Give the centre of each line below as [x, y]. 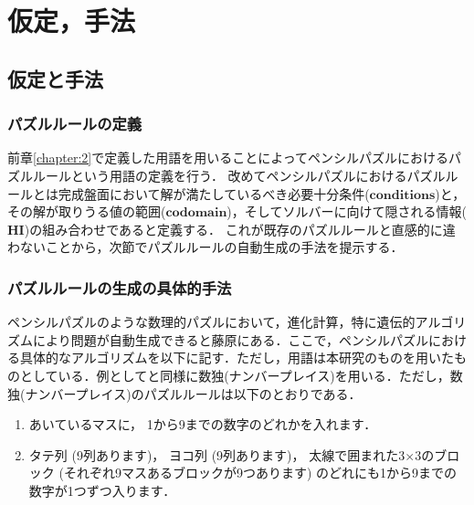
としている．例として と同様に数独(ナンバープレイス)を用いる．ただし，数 [241, 375]
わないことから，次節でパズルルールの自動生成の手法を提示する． [205, 247]
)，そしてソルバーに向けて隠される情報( [347, 211]
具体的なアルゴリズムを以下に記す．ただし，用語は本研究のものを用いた [237, 358]
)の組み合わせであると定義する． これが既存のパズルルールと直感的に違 [240, 229]
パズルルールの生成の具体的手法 [120, 287]
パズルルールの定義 [75, 124]
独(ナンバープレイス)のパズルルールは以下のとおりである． [184, 393]
